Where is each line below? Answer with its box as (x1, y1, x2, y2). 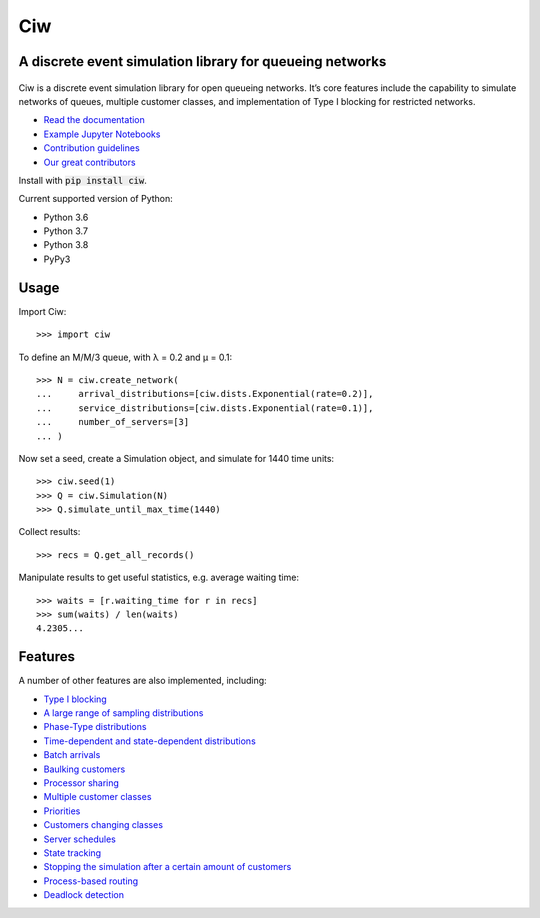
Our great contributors (43, 156, 136, 168)
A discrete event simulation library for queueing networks (18, 53, 387, 70)
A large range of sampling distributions (43, 707, 204, 719)
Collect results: (18, 526, 81, 538)
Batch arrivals (43, 749, 101, 761)
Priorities (43, 805, 81, 817)
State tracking (43, 847, 102, 859)
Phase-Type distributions (43, 721, 147, 733)
